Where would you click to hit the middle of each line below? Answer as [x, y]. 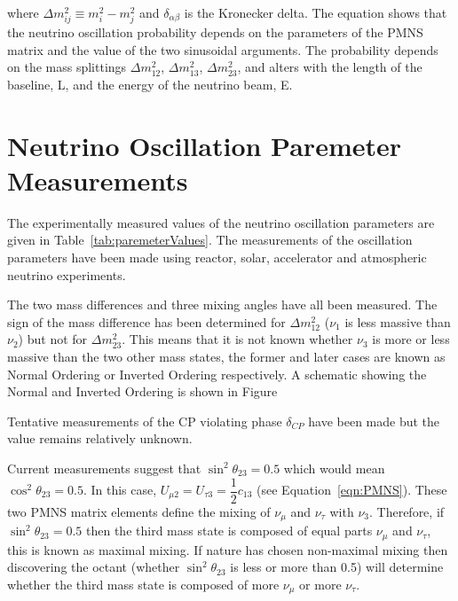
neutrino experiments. [67, 274]
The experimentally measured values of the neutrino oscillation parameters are [221, 222]
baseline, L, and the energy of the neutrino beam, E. [150, 84]
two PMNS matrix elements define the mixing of [139, 511]
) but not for [53, 339]
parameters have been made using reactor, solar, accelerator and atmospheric [217, 258]
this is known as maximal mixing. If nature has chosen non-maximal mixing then [228, 549]
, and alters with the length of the [330, 67]
